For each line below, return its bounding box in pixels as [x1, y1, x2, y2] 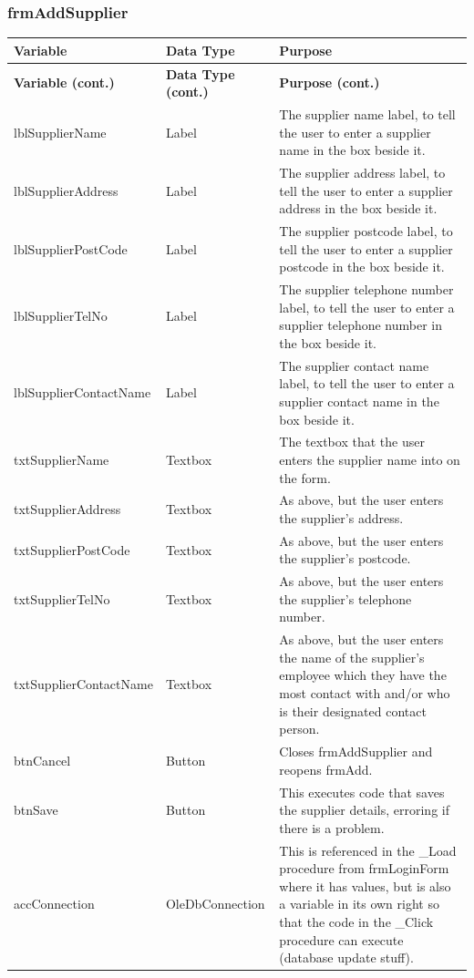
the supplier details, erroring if [279, 800, 449, 819]
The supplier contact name [279, 355, 429, 375]
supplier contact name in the [279, 391, 439, 410]
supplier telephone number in [279, 315, 443, 335]
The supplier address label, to [279, 163, 446, 182]
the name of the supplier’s [279, 647, 425, 666]
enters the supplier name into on [279, 449, 460, 468]
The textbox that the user [279, 432, 425, 451]
